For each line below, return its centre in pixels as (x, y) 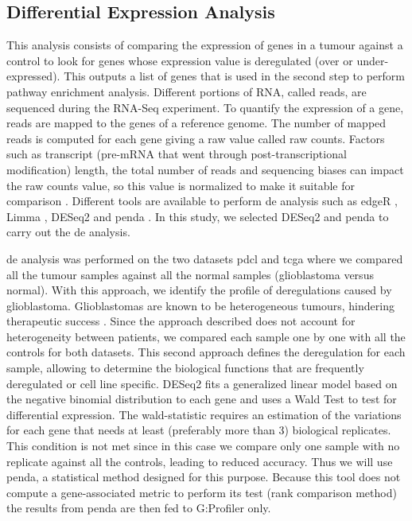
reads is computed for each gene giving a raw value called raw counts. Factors (196, 138)
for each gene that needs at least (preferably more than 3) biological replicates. (199, 430)
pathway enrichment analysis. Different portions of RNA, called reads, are (187, 91)
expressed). (33, 76)
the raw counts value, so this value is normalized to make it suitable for (181, 185)
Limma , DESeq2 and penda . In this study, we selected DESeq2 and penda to (198, 216)
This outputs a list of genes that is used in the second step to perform (234, 76)
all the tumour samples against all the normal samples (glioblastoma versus (190, 274)
